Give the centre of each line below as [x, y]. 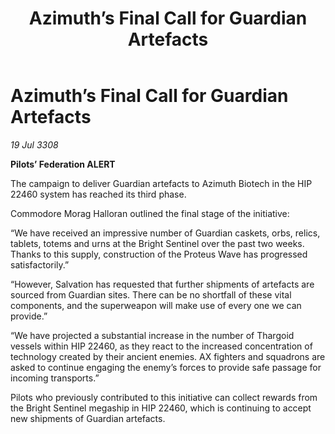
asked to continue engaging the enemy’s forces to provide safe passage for [166, 367]
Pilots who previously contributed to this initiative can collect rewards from [164, 397]
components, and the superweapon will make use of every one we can [156, 305]
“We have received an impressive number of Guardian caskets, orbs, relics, [165, 233]
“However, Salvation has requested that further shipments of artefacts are [162, 284]
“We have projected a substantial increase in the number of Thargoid [152, 335]
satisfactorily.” [40, 264]
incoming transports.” [55, 378]
